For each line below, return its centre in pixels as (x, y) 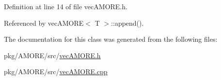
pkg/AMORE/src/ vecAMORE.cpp (56, 72)
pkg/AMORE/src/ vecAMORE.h (52, 55)
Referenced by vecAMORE (44, 23)
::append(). (127, 23)
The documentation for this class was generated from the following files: (111, 39)
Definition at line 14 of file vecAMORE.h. (66, 6)
